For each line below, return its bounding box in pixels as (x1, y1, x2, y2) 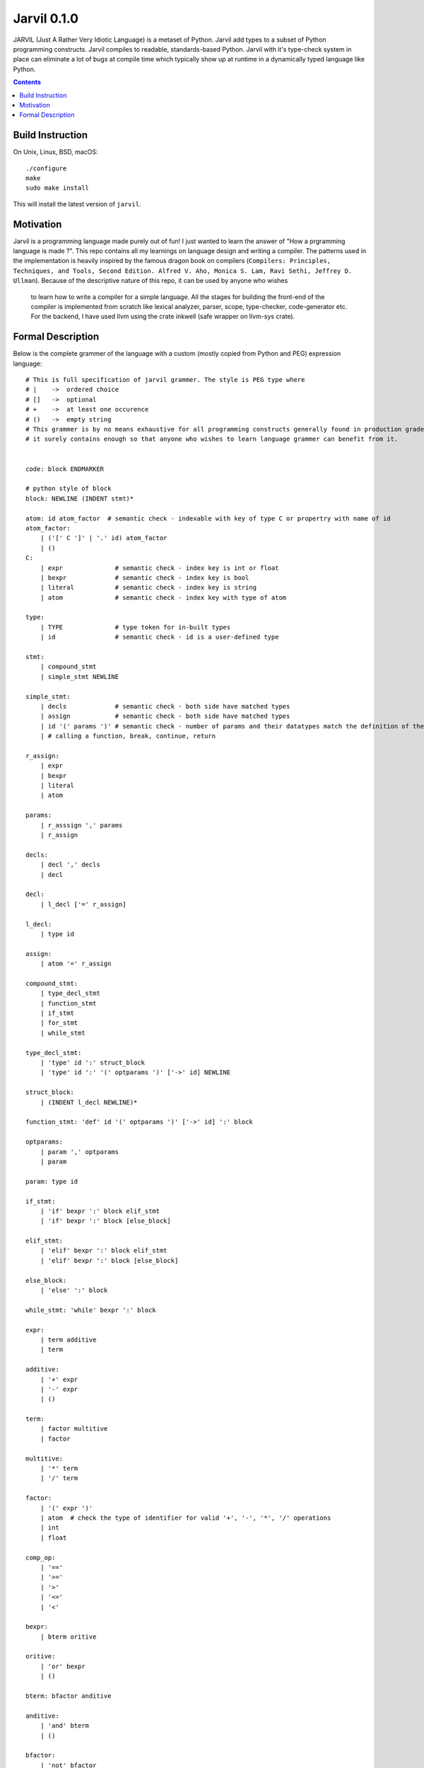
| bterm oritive (40, 1632, 97, 1641)
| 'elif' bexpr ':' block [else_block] (40, 1256, 179, 1264)
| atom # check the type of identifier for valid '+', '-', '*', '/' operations (40, 1514, 331, 1522)
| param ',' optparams (40, 1148, 119, 1156)
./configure (25, 164, 67, 173)
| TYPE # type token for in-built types (40, 623, 231, 631)
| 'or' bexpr (40, 1662, 86, 1670)
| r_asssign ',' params (40, 821, 123, 829)
